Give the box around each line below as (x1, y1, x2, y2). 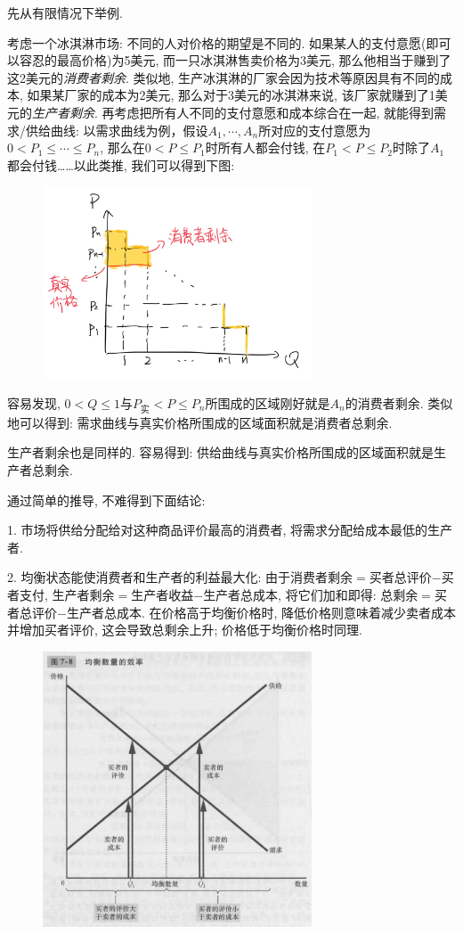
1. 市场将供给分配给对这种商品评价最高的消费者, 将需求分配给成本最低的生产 (7, 520, 453, 539)
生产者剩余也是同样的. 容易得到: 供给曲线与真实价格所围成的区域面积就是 (7, 443, 435, 462)
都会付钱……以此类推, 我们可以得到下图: (7, 155, 235, 174)
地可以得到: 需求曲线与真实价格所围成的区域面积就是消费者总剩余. (7, 413, 393, 431)
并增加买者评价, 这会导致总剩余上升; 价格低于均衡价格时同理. (7, 620, 362, 639)
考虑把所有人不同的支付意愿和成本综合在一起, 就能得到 (114, 102, 435, 121)
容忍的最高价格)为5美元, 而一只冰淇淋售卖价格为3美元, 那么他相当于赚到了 (19, 51, 451, 70)
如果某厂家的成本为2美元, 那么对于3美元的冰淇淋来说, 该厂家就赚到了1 (27, 86, 435, 104)
